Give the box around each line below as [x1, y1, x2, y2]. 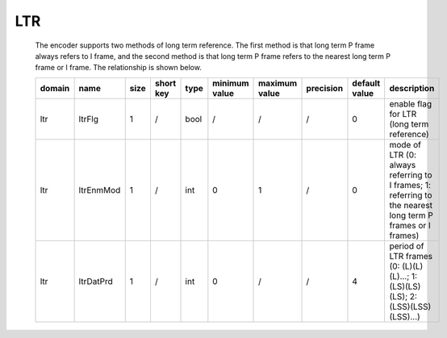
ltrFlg [78, 113, 99, 124]
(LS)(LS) [389, 281, 421, 292]
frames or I [389, 219, 431, 231]
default [352, 77, 381, 89]
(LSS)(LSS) [389, 301, 432, 312]
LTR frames [389, 250, 433, 261]
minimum [212, 77, 249, 89]
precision [306, 82, 343, 94]
